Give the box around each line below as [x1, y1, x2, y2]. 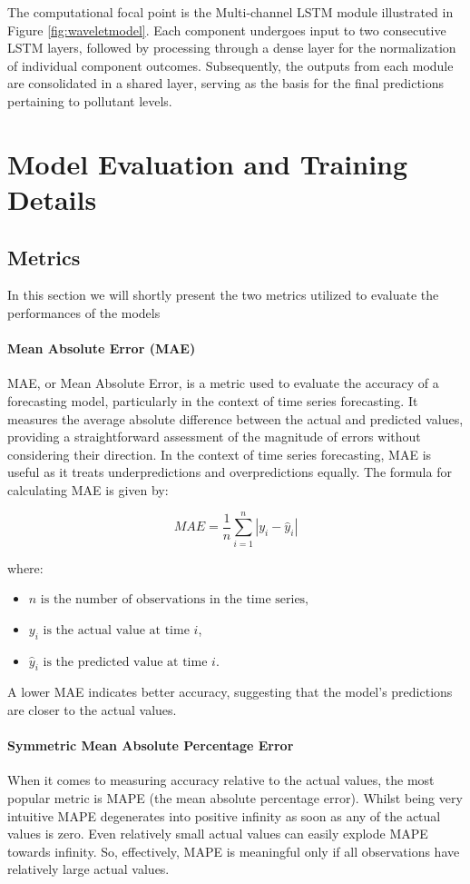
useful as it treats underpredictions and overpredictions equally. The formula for [7, 462, 452, 482]
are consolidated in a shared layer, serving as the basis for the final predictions [7, 74, 445, 93]
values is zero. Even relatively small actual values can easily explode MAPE [7, 824, 428, 843]
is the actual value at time [43, 623, 190, 637]
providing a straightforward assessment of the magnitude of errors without [7, 427, 421, 446]
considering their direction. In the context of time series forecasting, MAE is [7, 444, 432, 463]
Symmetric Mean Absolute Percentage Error [7, 736, 294, 755]
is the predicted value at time [43, 655, 208, 669]
